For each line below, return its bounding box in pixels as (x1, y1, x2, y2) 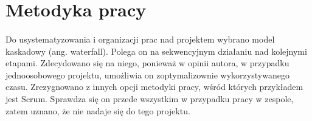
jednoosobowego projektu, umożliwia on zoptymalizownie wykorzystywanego (5, 68, 289, 81)
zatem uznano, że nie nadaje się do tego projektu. (5, 104, 190, 117)
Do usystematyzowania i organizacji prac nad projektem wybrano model (5, 32, 275, 45)
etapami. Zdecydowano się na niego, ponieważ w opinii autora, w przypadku (5, 57, 289, 69)
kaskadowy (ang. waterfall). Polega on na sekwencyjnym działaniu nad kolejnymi (5, 44, 307, 57)
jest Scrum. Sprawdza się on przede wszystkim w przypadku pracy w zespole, (5, 92, 294, 105)
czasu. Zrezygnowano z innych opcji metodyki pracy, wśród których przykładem (5, 80, 303, 93)
